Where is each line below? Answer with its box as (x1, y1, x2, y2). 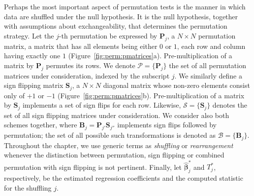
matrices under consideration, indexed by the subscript (4, 70, 170, 80)
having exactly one (4, 50, 61, 61)
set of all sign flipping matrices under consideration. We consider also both (4, 110, 229, 120)
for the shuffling (4, 182, 52, 193)
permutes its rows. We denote (46, 60, 135, 70)
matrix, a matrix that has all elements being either (4, 40, 158, 51)
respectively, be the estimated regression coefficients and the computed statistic (4, 173, 243, 183)
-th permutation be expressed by (59, 30, 158, 40)
